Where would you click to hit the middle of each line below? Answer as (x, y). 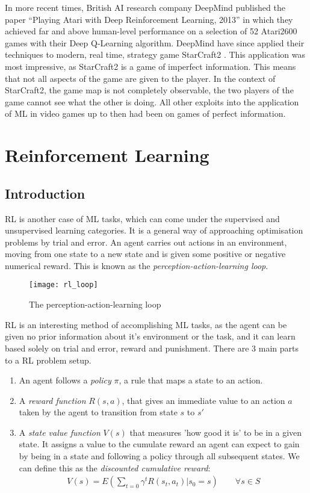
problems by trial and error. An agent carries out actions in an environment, (146, 242)
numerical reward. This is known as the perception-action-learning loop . (137, 265)
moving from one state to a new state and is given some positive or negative (145, 254)
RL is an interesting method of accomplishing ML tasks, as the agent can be (146, 324)
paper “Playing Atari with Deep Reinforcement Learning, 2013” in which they (149, 19)
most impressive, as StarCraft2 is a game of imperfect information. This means (150, 66)
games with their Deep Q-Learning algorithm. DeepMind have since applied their (155, 42)
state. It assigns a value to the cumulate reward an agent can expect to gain (159, 444)
